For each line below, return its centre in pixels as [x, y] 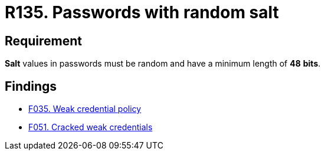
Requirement [44, 41]
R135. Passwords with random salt [142, 12]
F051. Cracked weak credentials [91, 127]
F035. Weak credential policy [85, 109]
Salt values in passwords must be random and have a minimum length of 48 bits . [163, 64]
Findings [31, 86]
